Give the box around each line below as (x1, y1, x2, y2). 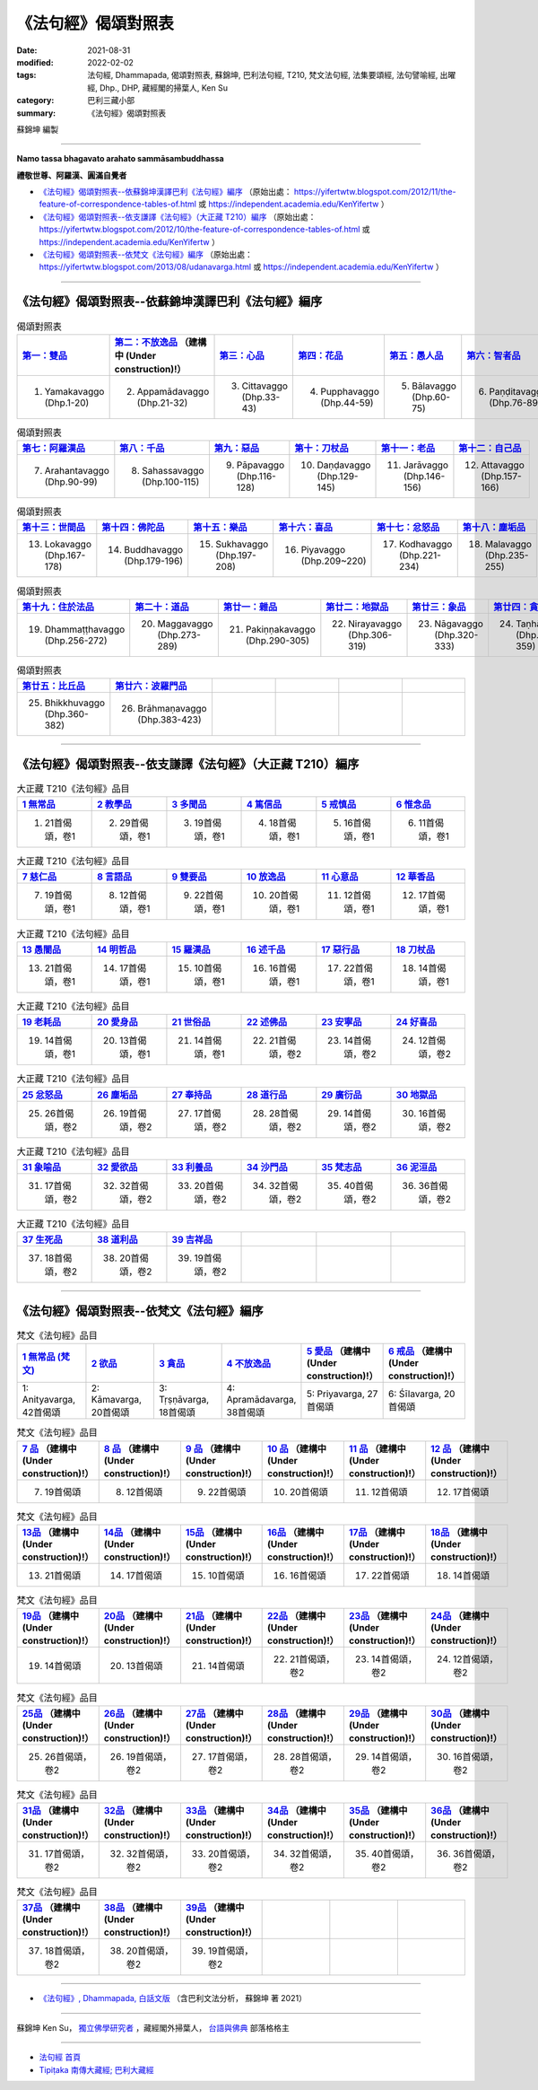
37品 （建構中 (22, 1902, 81, 1914)
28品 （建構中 (267, 1707, 326, 1719)
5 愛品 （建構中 (306, 1345, 371, 1358)
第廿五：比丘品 (22, 680, 85, 693)
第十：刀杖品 (294, 442, 349, 455)
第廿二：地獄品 (325, 600, 389, 613)
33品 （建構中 (185, 1805, 245, 1817)
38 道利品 (97, 1234, 138, 1246)
